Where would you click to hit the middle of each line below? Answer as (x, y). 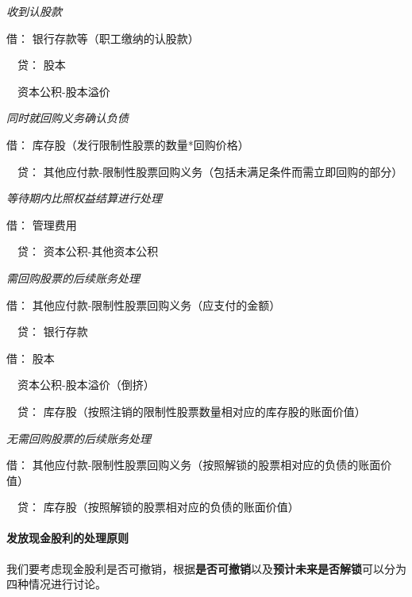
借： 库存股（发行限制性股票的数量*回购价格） (128, 144)
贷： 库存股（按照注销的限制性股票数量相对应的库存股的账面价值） (191, 411)
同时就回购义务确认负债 (67, 118)
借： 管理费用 (42, 224)
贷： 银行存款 (52, 331)
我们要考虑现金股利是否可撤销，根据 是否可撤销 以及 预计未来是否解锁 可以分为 (206, 568)
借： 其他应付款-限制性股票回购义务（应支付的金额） (144, 304)
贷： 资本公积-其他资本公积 (88, 251)
